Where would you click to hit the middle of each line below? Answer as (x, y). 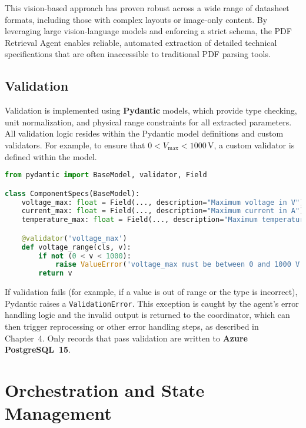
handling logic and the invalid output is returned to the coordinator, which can (147, 315)
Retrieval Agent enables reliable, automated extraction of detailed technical (141, 42)
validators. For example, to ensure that (75, 145)
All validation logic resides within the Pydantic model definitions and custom (144, 133)
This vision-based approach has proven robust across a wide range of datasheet (147, 8)
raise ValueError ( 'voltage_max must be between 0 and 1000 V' (179, 265)
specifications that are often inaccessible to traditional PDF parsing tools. (138, 54)
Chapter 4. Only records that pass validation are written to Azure (126, 338)
